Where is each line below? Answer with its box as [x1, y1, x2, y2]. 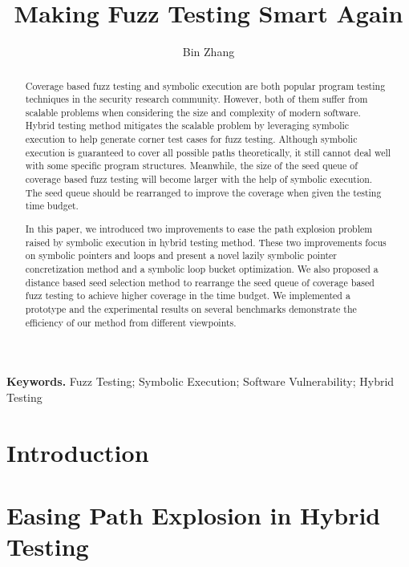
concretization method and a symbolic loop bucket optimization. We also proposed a [25, 261, 379, 275]
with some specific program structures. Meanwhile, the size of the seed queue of [25, 159, 358, 172]
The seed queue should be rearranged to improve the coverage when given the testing [25, 185, 382, 199]
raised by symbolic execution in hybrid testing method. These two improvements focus [25, 235, 387, 249]
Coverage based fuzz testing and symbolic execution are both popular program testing [25, 79, 386, 92]
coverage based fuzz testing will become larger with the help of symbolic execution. [25, 172, 373, 186]
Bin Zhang [182, 43, 235, 60]
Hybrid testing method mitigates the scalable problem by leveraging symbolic [25, 119, 350, 132]
